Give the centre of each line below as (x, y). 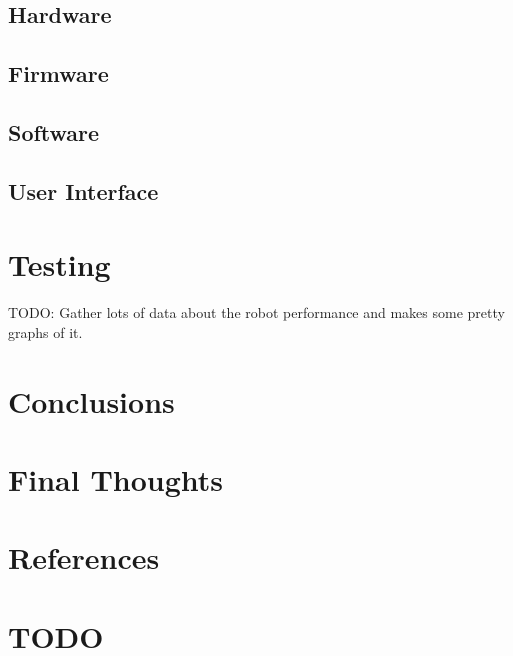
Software (54, 131)
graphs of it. (45, 331)
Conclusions (91, 400)
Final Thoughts (116, 479)
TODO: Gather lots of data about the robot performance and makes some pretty (256, 312)
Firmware (58, 73)
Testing (59, 264)
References (84, 557)
